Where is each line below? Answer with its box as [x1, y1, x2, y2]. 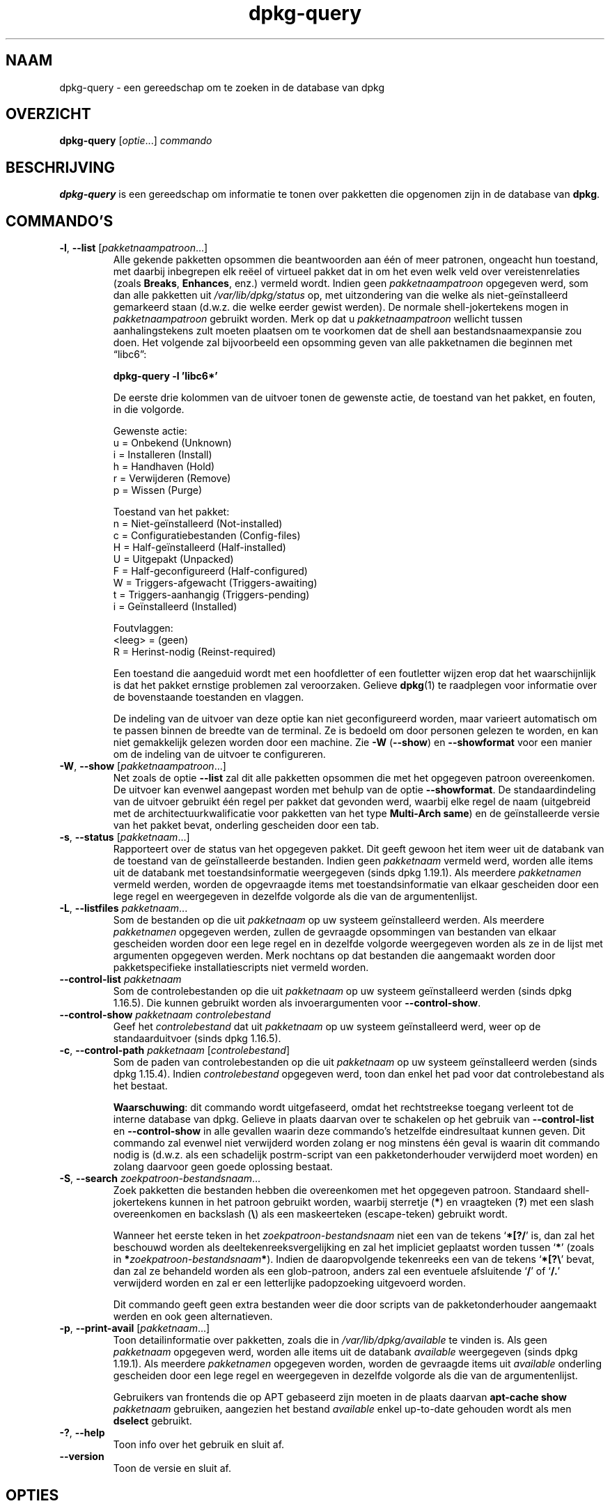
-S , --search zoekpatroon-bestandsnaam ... [59, 1172, 261, 1185]
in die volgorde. [113, 403, 185, 416]
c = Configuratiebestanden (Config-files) [113, 529, 301, 542]
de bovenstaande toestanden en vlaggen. [113, 691, 304, 704]
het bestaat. [113, 1080, 168, 1092]
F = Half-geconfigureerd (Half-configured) [113, 565, 308, 577]
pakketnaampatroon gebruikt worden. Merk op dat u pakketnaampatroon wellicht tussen [113, 313, 523, 325]
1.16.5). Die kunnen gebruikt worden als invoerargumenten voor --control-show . [113, 997, 481, 1009]
